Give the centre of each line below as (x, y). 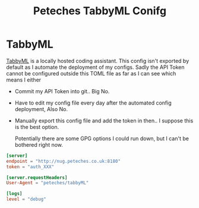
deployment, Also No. (41, 109)
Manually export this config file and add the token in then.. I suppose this (104, 121)
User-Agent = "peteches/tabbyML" (48, 183)
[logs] (14, 194)
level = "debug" (26, 199)
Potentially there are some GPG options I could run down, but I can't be (102, 138)
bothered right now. (39, 144)
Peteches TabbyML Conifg (100, 11)
